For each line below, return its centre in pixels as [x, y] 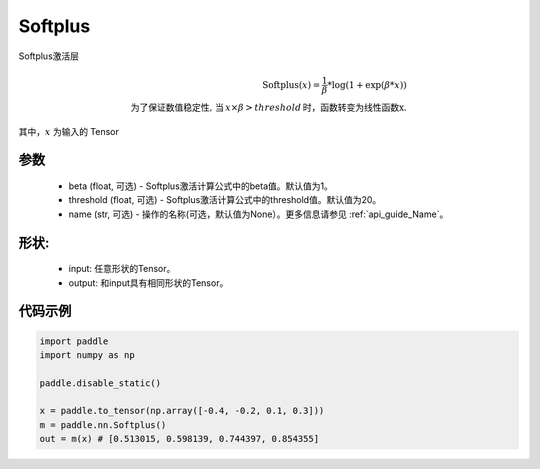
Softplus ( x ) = [291, 84]
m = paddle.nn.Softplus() [103, 424]
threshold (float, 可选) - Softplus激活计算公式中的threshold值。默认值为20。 [225, 200]
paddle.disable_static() [100, 383]
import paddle [74, 341]
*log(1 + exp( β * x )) [367, 84]
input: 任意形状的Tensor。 [122, 269]
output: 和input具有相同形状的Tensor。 [148, 282]
